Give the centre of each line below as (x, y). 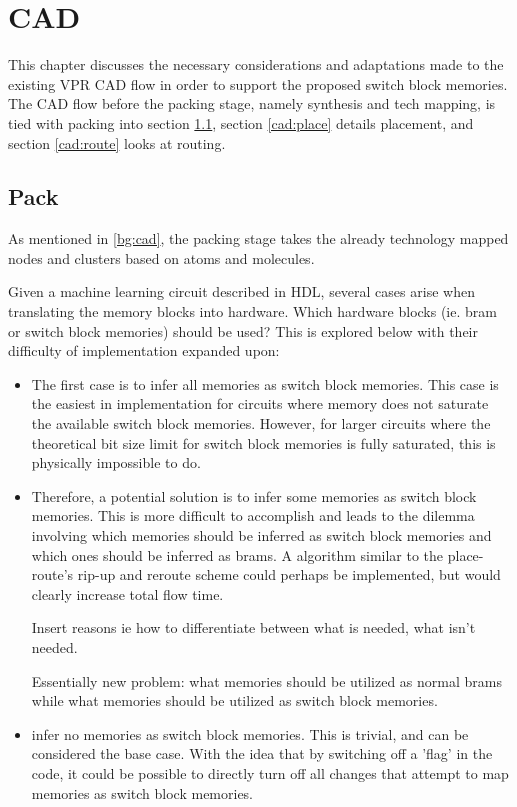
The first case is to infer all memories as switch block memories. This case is (265, 383)
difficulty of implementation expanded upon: (144, 350)
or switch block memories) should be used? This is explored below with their (243, 330)
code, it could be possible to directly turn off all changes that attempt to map (270, 772)
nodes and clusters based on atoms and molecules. (161, 257)
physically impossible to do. (116, 462)
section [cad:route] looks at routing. (117, 142)
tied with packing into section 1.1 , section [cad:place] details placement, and (241, 122)
